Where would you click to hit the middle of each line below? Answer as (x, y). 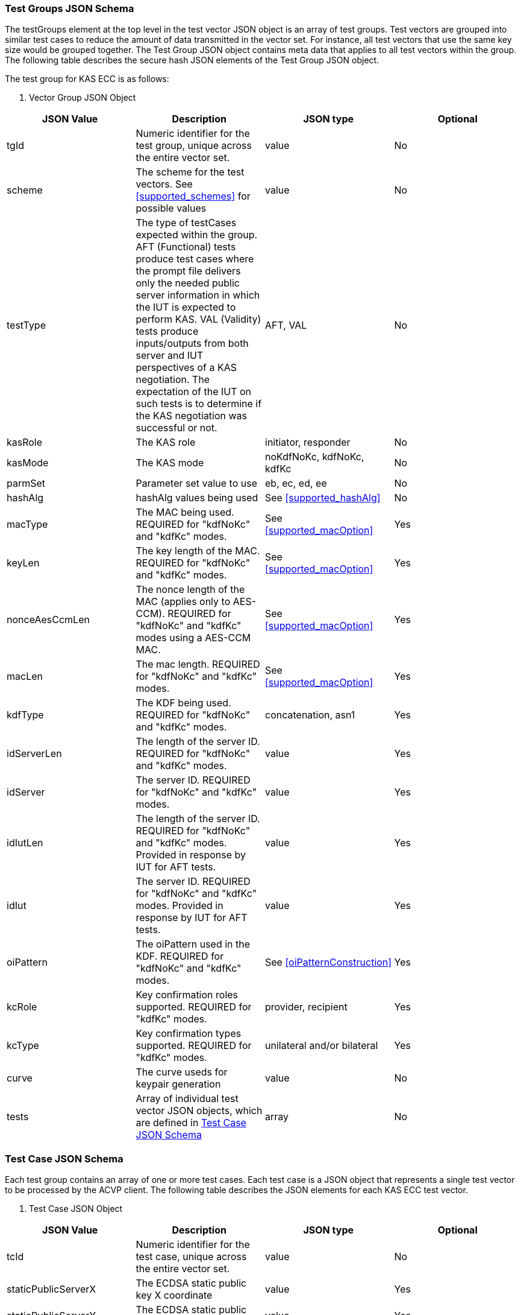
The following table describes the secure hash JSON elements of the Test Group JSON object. (192, 60)
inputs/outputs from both (192, 344)
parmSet (26, 483)
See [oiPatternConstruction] (329, 962)
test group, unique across (194, 146)
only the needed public (188, 283)
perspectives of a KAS (186, 368)
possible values (171, 208)
